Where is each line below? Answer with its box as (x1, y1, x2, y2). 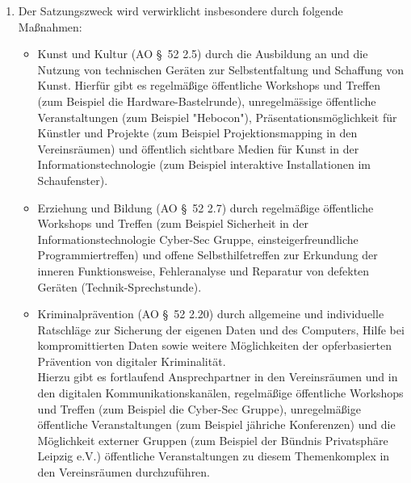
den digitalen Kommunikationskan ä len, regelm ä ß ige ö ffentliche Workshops (37, 384, 404, 401)
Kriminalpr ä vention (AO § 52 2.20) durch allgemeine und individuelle (37, 305, 384, 322)
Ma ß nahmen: (18, 18, 82, 35)
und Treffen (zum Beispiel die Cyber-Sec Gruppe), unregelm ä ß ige (37, 400, 361, 417)
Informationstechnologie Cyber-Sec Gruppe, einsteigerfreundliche (37, 230, 359, 247)
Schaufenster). (37, 171, 108, 188)
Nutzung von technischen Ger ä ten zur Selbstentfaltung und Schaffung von (37, 61, 405, 78)
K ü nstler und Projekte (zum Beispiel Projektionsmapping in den (37, 124, 358, 141)
